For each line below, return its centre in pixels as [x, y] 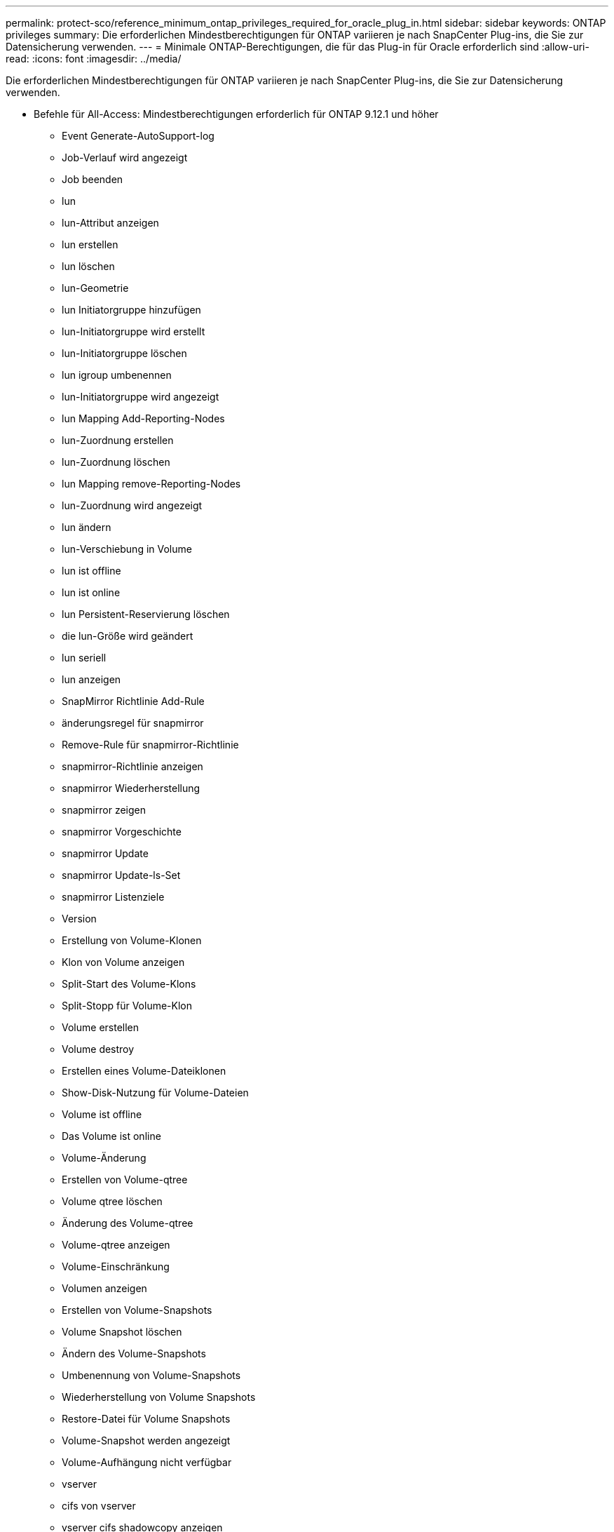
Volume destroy [98, 1049]
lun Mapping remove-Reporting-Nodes [151, 484]
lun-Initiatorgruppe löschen [124, 353]
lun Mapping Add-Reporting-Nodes [143, 418]
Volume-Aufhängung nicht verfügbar [147, 1462]
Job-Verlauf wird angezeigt [125, 157]
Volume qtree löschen [112, 1201]
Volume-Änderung [104, 1158]
